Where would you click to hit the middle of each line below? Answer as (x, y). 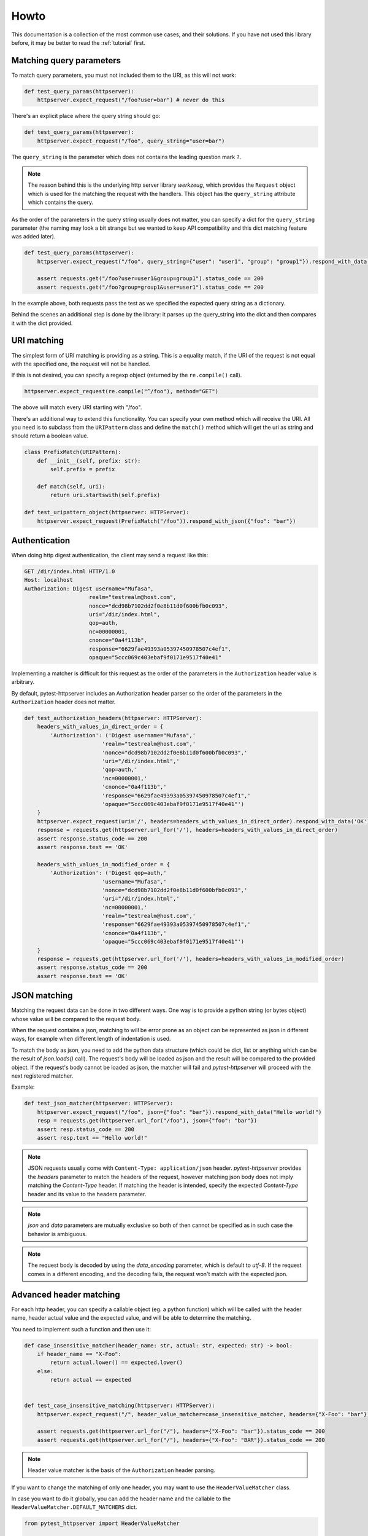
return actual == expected (90, 1380)
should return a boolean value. (50, 436)
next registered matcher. (42, 1076)
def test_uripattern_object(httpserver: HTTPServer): (107, 512)
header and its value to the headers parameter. (87, 1194)
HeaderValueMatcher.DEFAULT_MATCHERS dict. (74, 1507)
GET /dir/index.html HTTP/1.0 (70, 572)
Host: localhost (49, 580)
